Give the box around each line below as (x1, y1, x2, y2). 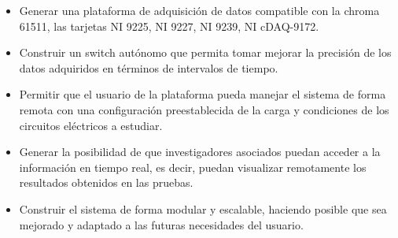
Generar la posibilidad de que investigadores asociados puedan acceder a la (19, 143, 381, 160)
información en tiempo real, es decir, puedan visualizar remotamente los (19, 158, 367, 175)
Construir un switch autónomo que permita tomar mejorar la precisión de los (19, 44, 392, 61)
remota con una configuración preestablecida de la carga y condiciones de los (19, 101, 389, 117)
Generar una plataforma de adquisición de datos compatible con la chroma (19, 2, 380, 18)
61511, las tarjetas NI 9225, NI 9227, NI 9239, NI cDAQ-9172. (19, 17, 319, 34)
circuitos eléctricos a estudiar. (19, 117, 163, 133)
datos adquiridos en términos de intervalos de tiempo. (19, 59, 278, 76)
